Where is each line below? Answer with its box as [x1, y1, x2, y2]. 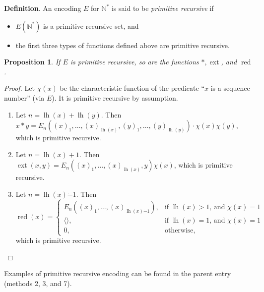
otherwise [164, 227, 194, 234]
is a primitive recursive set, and [43, 20, 139, 31]
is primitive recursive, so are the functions [70, 57, 199, 67]
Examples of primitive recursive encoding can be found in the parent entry [4, 268, 231, 279]
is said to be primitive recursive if [111, 3, 214, 13]
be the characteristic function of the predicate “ [60, 83, 205, 93]
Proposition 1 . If [4, 57, 61, 67]
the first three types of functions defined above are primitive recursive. [15, 40, 230, 50]
